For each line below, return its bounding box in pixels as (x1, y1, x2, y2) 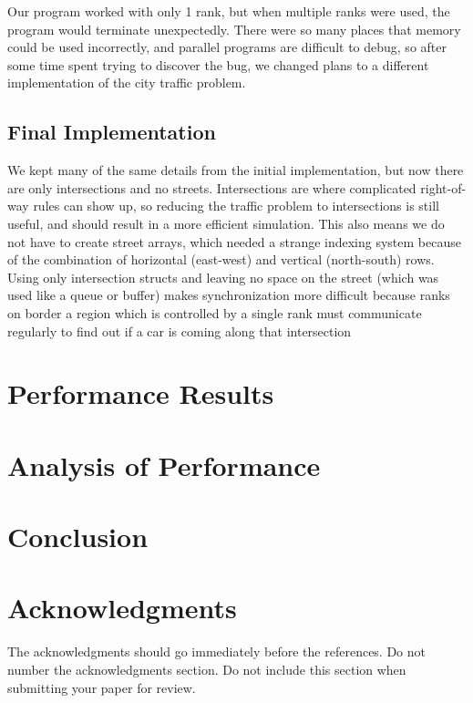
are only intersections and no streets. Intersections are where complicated (7, 178, 416, 197)
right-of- (420, 178, 467, 197)
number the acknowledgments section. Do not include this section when (7, 659, 406, 678)
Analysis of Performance (7, 446, 321, 483)
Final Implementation (7, 118, 216, 146)
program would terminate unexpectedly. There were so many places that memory (7, 19, 461, 38)
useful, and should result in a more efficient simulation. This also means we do (7, 213, 445, 233)
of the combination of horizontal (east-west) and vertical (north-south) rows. (7, 250, 435, 269)
